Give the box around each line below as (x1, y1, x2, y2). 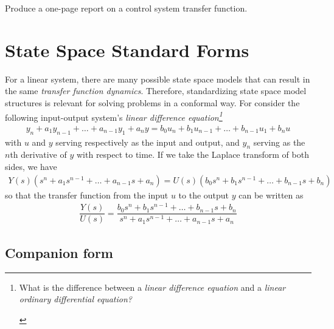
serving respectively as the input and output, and (55, 135, 240, 148)
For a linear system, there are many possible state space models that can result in (5, 72, 310, 85)
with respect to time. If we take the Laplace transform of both (76, 148, 309, 161)
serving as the (253, 135, 305, 148)
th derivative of (10, 148, 67, 161)
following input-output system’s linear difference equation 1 (5, 109, 223, 123)
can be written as (238, 188, 304, 201)
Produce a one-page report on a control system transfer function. (5, 2, 248, 14)
